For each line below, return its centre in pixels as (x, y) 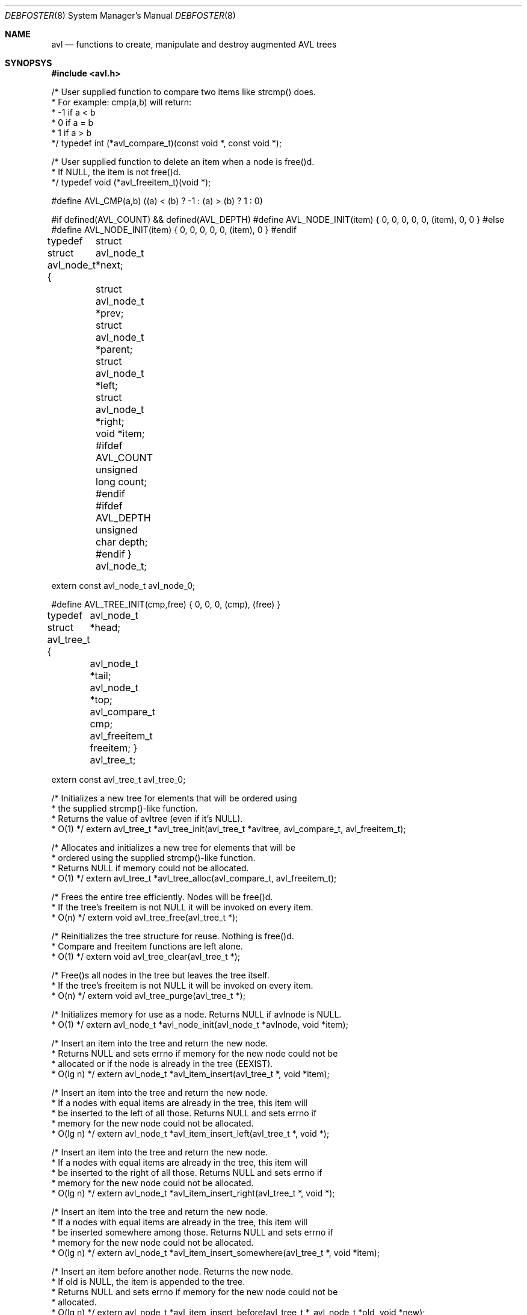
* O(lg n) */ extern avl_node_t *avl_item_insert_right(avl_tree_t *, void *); (193, 1193)
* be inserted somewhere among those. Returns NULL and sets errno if (192, 1232)
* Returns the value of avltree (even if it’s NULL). (147, 819)
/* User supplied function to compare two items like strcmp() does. (183, 92)
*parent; (114, 349)
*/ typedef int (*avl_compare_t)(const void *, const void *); (167, 143)
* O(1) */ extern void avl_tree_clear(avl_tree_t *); (146, 956)
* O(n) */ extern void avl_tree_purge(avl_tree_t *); (148, 996)
